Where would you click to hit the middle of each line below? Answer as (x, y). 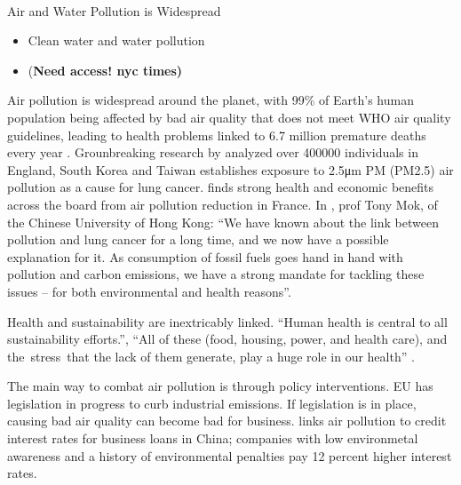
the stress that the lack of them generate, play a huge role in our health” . (211, 356)
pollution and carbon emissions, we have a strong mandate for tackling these (216, 274)
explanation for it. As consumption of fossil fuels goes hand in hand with (205, 256)
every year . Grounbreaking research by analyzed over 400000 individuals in (213, 152)
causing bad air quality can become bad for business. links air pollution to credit (227, 421)
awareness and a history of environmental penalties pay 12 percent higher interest (230, 455)
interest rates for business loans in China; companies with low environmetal (213, 438)
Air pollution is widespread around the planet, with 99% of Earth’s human (211, 100)
